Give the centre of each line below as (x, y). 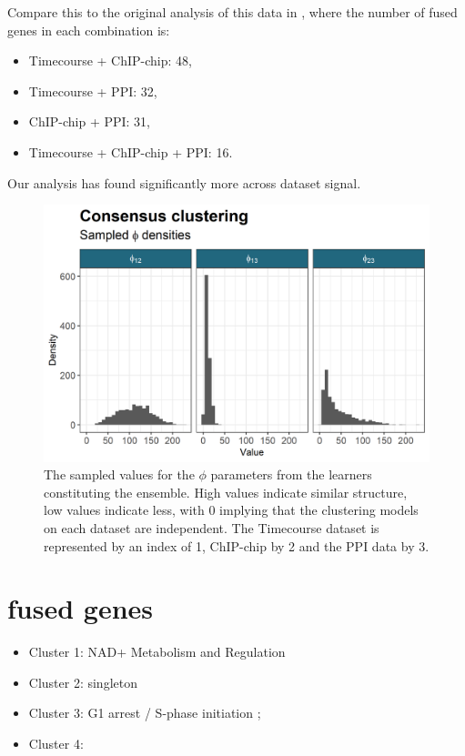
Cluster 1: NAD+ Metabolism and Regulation (157, 652)
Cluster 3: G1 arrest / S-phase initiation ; (145, 713)
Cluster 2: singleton (83, 682)
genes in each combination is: (89, 30)
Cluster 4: (56, 744)
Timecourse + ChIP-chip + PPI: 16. (131, 151)
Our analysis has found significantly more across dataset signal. (184, 182)
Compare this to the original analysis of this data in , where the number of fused (232, 12)
